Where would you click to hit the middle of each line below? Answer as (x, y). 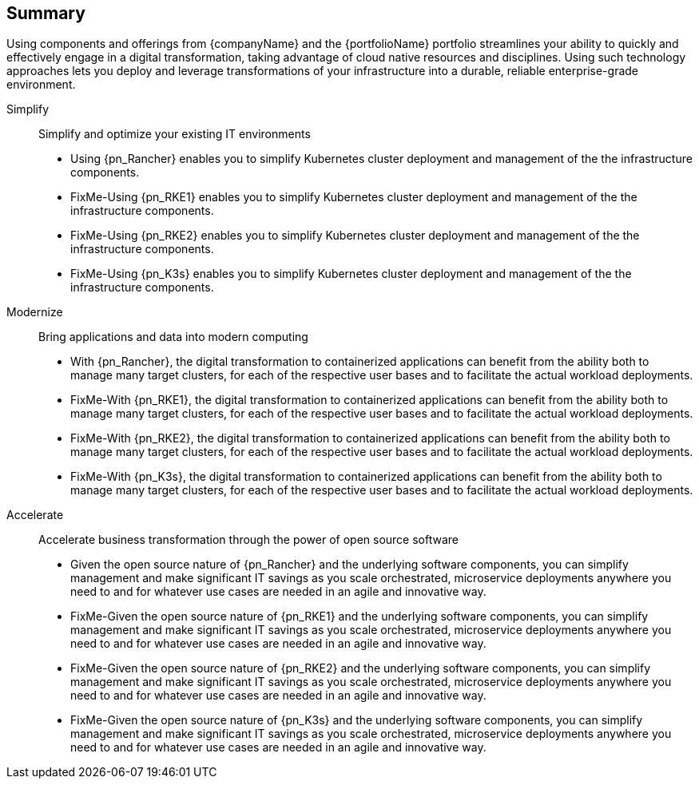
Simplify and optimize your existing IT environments (175, 134)
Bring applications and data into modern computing (173, 337)
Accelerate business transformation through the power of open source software (249, 540)
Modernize (35, 312)
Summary (46, 13)
